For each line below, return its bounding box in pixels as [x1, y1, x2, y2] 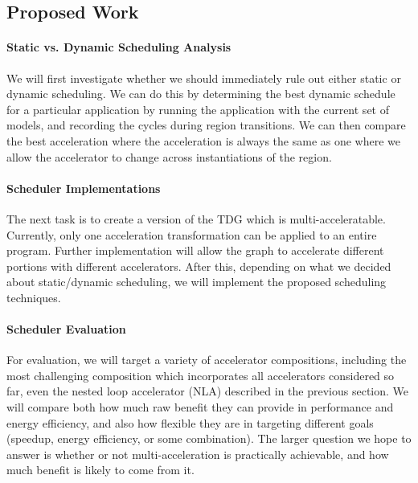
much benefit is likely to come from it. [6, 461, 195, 478]
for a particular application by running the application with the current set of [6, 100, 389, 117]
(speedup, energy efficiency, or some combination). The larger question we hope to [6, 430, 412, 447]
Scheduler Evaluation [6, 321, 126, 338]
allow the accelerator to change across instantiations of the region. [6, 148, 332, 165]
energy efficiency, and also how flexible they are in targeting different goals [6, 414, 374, 431]
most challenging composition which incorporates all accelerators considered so [6, 366, 395, 383]
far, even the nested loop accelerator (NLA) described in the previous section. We [6, 383, 409, 399]
